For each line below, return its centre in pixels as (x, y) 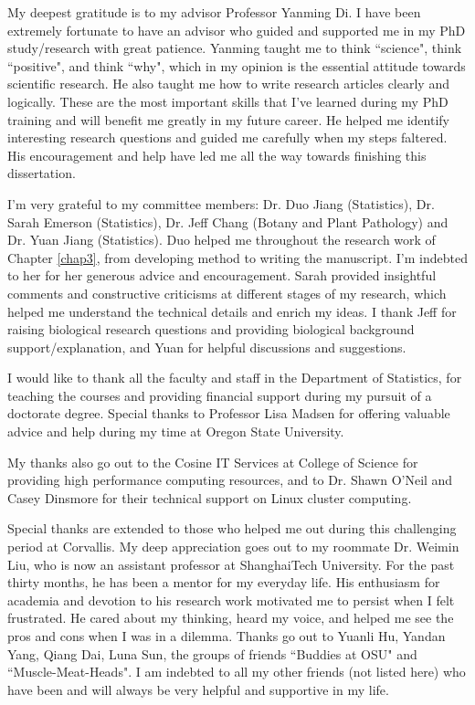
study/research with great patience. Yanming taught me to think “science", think (235, 48)
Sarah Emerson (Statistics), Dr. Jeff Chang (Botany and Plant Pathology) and (228, 221)
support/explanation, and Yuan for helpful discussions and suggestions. (207, 347)
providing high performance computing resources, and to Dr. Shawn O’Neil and (230, 480)
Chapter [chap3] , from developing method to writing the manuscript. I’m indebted (237, 257)
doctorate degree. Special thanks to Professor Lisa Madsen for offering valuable (229, 413)
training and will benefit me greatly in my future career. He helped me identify (228, 119)
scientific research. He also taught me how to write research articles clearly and (228, 84)
